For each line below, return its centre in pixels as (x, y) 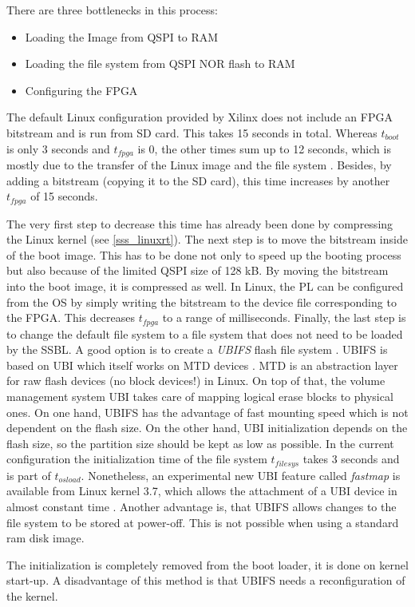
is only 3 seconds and (58, 148)
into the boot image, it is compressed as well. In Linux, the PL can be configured (205, 286)
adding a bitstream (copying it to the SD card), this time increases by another (198, 180)
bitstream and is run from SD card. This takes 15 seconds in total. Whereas (192, 132)
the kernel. (32, 596)
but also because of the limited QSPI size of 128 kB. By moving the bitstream (198, 270)
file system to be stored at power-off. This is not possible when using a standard (203, 522)
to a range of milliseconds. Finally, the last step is (284, 317)
